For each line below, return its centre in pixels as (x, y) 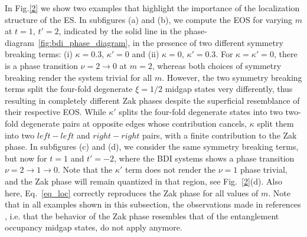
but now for (26, 158)
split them (275, 123)
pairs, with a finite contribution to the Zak (219, 135)
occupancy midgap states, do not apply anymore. (94, 227)
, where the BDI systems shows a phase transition (204, 158)
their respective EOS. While (55, 112)
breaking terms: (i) (39, 54)
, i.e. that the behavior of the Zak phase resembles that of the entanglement (142, 215)
